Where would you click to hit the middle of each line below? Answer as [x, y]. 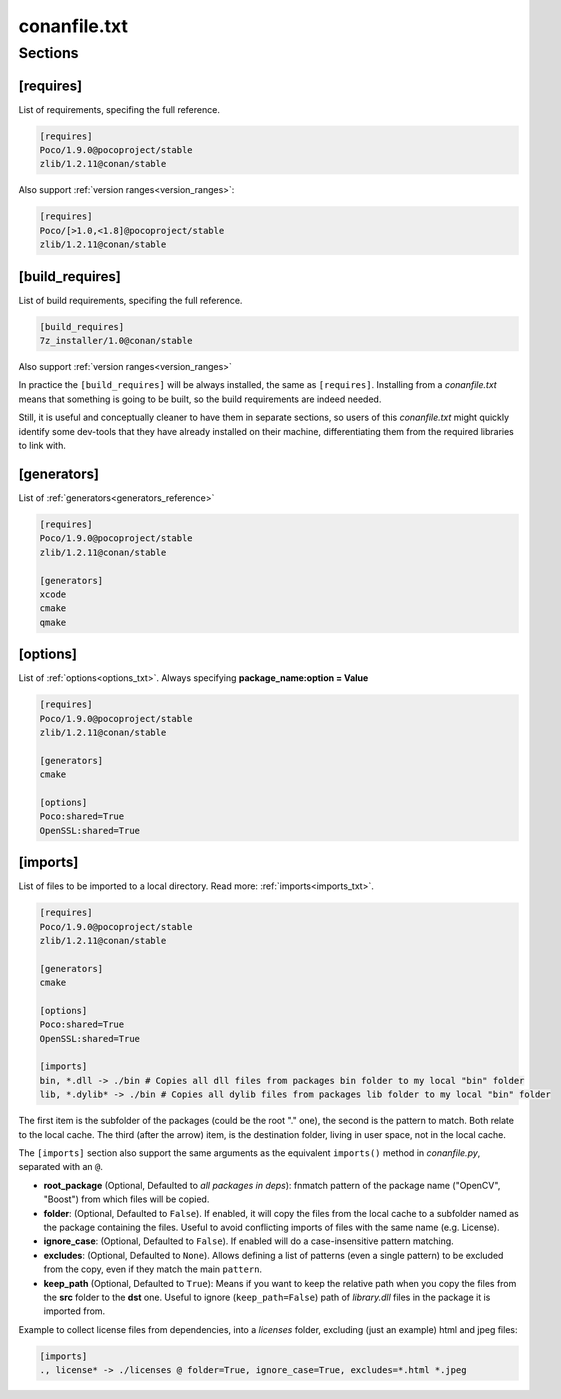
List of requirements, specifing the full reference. [119, 109]
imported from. [74, 1311]
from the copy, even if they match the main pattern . [153, 1269]
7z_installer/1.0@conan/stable [116, 341]
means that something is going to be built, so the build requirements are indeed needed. [200, 399]
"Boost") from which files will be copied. [126, 1199]
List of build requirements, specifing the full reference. [130, 300]
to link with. [42, 446]
